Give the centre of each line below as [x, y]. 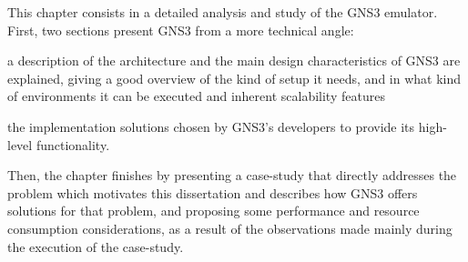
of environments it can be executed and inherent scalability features [196, 96]
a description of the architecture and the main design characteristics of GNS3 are [234, 60]
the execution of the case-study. [96, 246]
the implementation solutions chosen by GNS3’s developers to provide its [211, 126]
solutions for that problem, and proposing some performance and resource [214, 211]
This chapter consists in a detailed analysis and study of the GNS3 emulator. [223, 12]
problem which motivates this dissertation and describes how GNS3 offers [213, 192]
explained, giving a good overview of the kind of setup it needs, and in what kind [234, 78]
